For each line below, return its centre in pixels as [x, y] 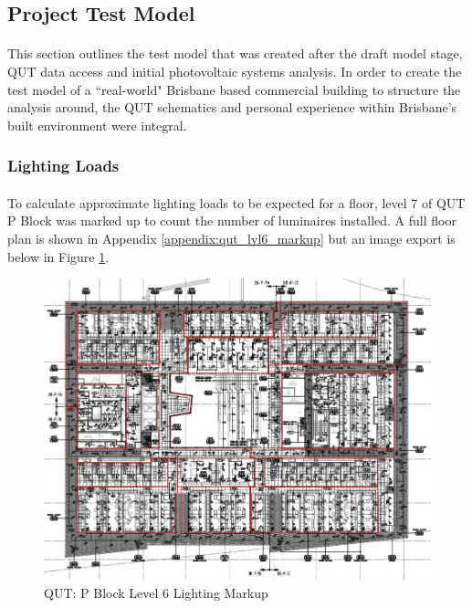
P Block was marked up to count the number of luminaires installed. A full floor [232, 220]
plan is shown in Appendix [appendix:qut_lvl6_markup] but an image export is [231, 238]
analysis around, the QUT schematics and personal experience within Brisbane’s [232, 107]
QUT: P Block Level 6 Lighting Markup [156, 592]
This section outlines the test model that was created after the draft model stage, [235, 53]
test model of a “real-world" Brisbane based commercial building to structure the [234, 89]
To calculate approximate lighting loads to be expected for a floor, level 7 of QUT [236, 202]
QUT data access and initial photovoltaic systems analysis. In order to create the [235, 71]
